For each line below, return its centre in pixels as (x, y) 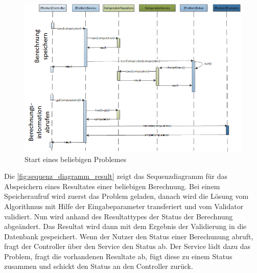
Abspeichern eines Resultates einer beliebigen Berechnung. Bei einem (112, 186)
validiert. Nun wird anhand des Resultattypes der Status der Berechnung (119, 216)
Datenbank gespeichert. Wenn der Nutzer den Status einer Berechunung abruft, (129, 236)
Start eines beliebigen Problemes (76, 159)
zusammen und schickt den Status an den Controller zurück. (99, 266)
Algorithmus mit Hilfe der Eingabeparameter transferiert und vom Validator (124, 206)
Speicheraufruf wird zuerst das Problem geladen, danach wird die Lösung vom (126, 196)
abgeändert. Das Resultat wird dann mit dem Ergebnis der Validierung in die (125, 226)
